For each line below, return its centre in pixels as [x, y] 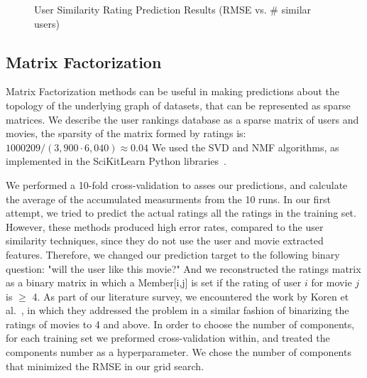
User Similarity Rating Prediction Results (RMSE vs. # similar [173, 9]
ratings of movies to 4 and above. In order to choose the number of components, [180, 324]
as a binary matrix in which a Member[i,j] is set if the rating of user [154, 282]
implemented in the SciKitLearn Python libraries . [116, 161]
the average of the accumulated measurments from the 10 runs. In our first [168, 199]
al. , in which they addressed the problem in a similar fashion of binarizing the [177, 310]
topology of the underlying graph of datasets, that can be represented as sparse [178, 105]
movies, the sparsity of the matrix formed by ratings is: [126, 133]
